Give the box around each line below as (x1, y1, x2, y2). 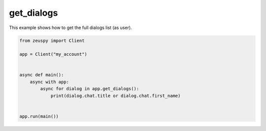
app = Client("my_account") (19, 52, 87, 57)
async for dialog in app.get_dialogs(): (40, 86, 139, 92)
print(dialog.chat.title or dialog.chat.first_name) (50, 93, 181, 98)
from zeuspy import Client (19, 37, 85, 43)
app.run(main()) (19, 113, 59, 119)
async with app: (30, 79, 69, 85)
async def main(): (19, 72, 64, 78)
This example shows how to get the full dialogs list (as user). (9, 25, 133, 31)
